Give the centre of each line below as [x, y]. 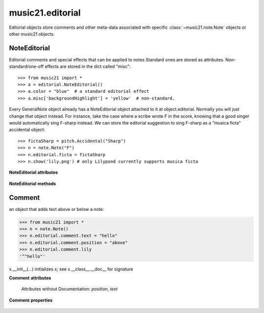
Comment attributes [30, 278]
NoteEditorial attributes [33, 172]
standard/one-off [26, 66]
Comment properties [31, 300]
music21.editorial [45, 13]
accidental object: [27, 130]
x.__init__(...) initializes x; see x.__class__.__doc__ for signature [71, 269]
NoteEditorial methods [33, 184]
